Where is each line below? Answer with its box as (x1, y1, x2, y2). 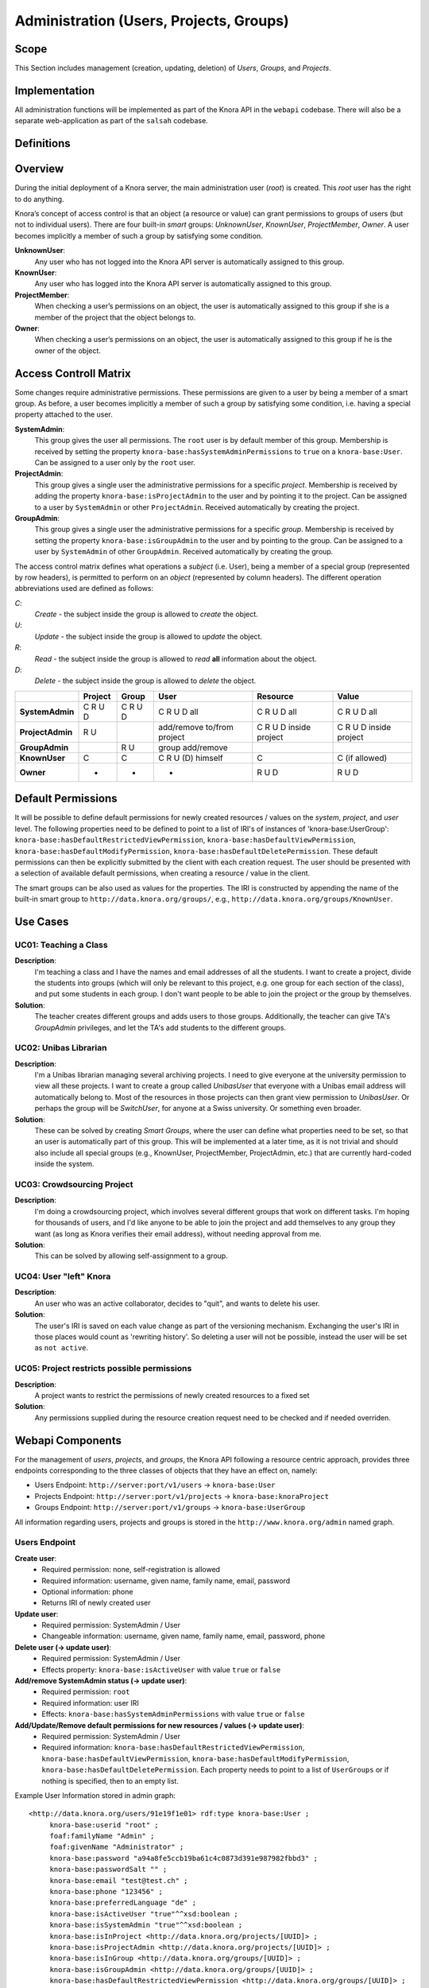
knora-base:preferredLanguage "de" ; (49, 1898, 197, 1908)
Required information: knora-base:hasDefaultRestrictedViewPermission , (41, 1742, 305, 1753)
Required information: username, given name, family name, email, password (41, 1575, 291, 1586)
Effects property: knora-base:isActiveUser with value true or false (41, 1664, 281, 1674)
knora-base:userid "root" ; (49, 1820, 159, 1829)
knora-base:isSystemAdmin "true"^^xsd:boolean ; (49, 1920, 242, 1930)
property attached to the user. (14, 410, 113, 419)
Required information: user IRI (41, 1698, 139, 1707)
